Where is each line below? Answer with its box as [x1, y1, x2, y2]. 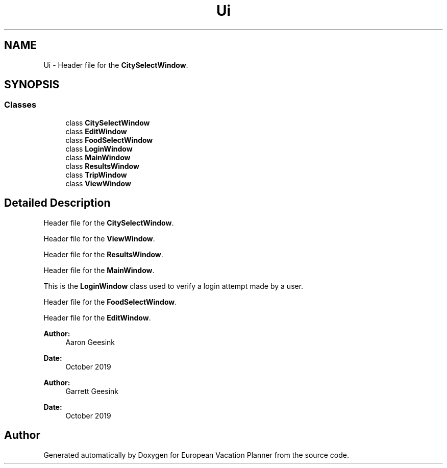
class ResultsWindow [65, 161, 139, 170]
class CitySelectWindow [65, 118, 150, 127]
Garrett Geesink [65, 386, 118, 396]
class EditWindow [65, 127, 127, 136]
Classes [4, 100, 37, 110]
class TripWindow [65, 170, 127, 179]
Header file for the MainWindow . [43, 265, 155, 275]
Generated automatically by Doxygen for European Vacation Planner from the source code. [43, 450, 349, 459]
